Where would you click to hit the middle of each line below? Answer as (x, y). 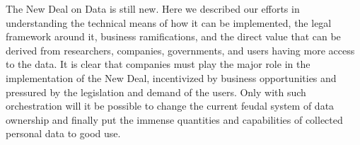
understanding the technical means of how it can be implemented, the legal (169, 22)
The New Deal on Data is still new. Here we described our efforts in (153, 8)
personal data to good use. (63, 133)
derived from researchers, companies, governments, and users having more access (180, 50)
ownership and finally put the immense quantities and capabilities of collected (174, 119)
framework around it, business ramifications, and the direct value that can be (173, 36)
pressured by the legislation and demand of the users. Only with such (156, 92)
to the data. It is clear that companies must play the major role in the (158, 64)
